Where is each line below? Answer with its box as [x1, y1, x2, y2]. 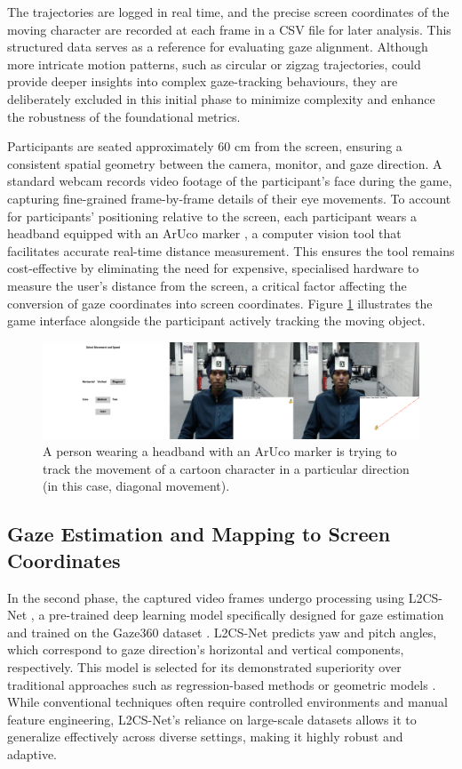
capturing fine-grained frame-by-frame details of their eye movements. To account [7, 188, 451, 207]
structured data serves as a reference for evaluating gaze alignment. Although [7, 37, 428, 56]
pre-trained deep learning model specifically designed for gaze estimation [49, 605, 444, 624]
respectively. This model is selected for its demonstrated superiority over [7, 657, 402, 676]
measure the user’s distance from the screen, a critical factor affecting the [7, 276, 407, 294]
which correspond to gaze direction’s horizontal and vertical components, [7, 640, 404, 659]
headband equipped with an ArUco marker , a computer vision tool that [7, 224, 402, 243]
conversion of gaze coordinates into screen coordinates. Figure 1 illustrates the [7, 293, 433, 312]
